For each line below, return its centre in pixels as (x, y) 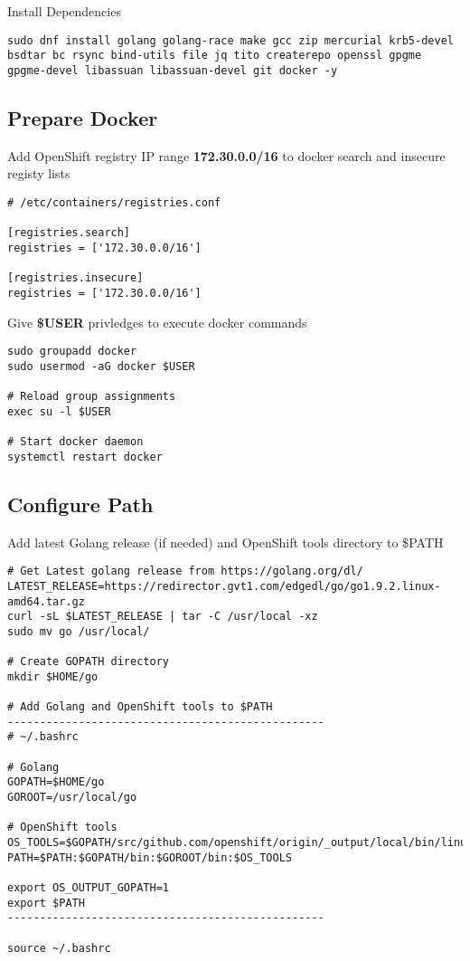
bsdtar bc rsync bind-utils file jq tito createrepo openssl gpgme (215, 56)
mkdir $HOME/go (53, 676)
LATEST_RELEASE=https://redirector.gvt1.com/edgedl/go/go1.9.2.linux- (224, 586)
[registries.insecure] (75, 278)
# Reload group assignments (92, 397)
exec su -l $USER (59, 411)
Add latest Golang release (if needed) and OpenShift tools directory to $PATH (226, 542)
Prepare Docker (83, 117)
